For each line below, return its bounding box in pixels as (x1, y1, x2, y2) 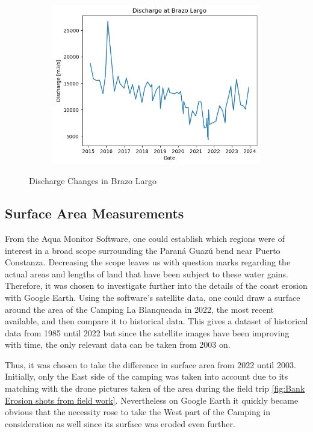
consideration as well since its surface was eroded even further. (5, 417, 235, 430)
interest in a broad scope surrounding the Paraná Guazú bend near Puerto (5, 244, 280, 256)
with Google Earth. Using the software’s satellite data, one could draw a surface (5, 291, 300, 303)
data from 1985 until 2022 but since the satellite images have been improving (5, 326, 290, 339)
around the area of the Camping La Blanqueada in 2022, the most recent (5, 303, 274, 315)
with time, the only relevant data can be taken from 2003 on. (5, 338, 231, 351)
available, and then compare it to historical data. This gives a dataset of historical (5, 315, 308, 327)
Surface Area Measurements (5, 204, 184, 223)
